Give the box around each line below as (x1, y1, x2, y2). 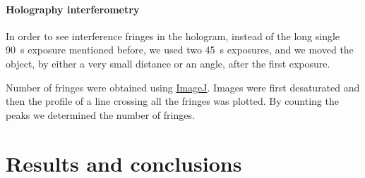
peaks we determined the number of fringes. (6, 107, 195, 122)
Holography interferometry (6, 1, 140, 16)
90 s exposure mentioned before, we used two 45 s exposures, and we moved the (6, 42, 354, 57)
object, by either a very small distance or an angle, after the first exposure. (6, 56, 330, 70)
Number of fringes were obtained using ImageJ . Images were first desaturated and (6, 80, 360, 94)
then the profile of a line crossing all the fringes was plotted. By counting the (6, 94, 339, 108)
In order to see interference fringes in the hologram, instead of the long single (6, 28, 340, 43)
